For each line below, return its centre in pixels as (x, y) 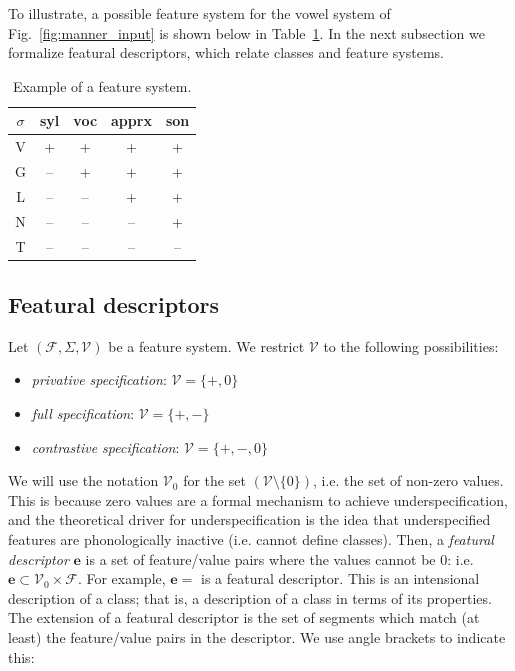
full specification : (83, 413)
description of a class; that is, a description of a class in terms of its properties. (250, 597)
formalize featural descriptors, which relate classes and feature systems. (226, 52)
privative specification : (99, 379)
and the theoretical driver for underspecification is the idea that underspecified (249, 519)
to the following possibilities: (411, 345)
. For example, (121, 578)
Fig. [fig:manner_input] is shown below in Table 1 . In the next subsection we (246, 32)
